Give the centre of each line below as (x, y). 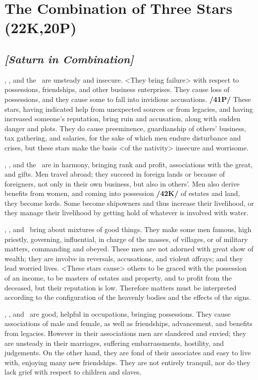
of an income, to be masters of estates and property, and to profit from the (118, 278)
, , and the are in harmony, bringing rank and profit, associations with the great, (129, 164)
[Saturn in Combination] (69, 59)
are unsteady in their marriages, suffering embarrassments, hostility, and (114, 343)
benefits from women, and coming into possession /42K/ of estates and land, (122, 193)
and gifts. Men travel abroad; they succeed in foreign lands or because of (115, 174)
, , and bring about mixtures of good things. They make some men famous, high (128, 229)
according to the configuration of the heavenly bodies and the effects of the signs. (128, 297)
